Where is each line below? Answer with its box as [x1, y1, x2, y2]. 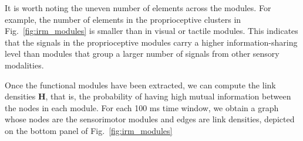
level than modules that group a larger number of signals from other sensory [5, 47, 280, 60]
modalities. [5, 59, 44, 71]
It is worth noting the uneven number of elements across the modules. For [5, 2, 271, 13]
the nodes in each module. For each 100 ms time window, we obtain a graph [5, 101, 279, 114]
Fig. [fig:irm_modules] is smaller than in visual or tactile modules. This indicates [5, 25, 298, 37]
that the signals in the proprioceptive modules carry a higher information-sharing [5, 36, 298, 48]
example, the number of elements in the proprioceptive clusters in [5, 13, 241, 25]
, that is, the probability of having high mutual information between [45, 90, 291, 102]
